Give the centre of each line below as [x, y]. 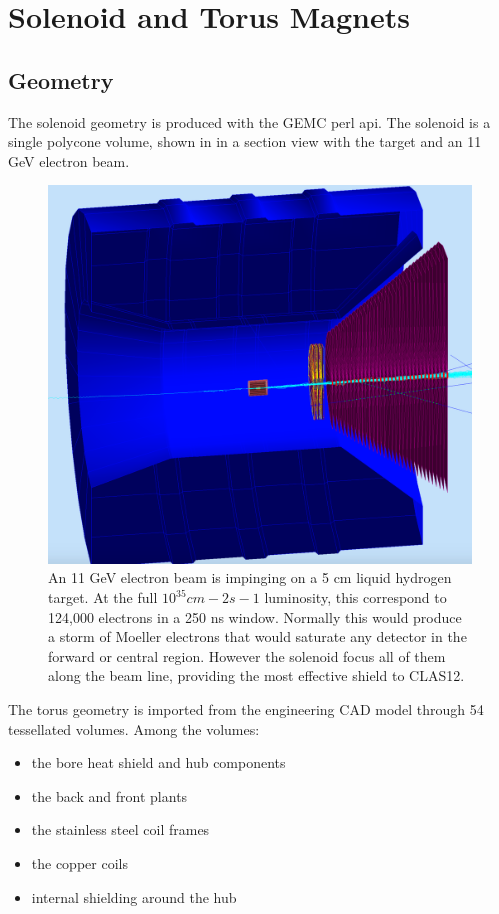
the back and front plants [109, 795]
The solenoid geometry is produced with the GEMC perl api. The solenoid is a [249, 121]
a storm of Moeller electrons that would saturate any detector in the [257, 636]
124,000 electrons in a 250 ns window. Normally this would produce [255, 616]
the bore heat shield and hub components [158, 762]
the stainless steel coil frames [120, 829]
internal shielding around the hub [134, 896]
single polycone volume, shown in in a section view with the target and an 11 [245, 141]
